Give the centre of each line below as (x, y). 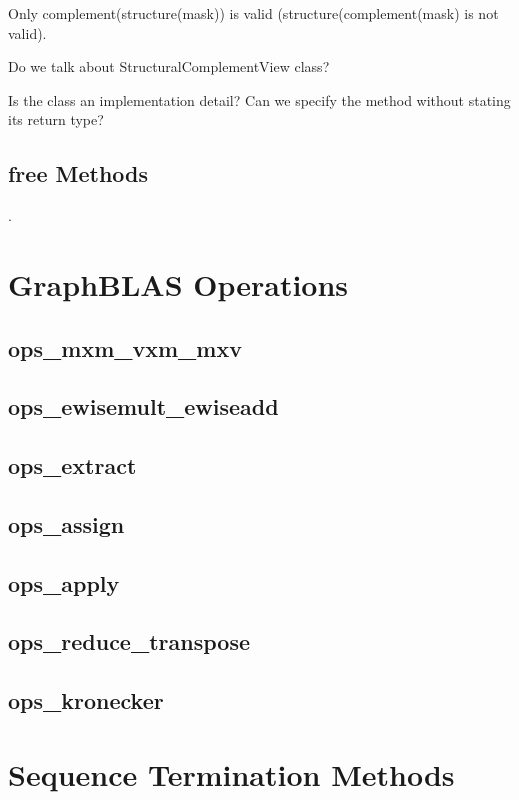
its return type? (56, 119)
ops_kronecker (86, 700)
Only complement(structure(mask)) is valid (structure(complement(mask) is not (253, 13)
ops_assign (66, 523)
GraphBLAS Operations (178, 283)
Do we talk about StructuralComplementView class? (169, 66)
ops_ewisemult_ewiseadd (143, 406)
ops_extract (72, 465)
